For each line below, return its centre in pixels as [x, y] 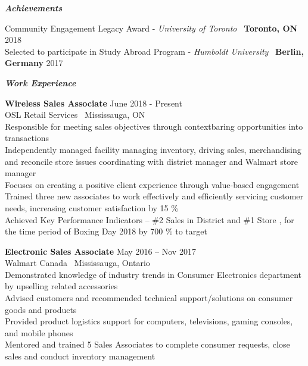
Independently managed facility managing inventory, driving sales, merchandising [153, 149]
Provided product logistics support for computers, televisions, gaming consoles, [149, 321]
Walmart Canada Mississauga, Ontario [77, 263]
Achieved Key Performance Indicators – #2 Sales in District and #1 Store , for [150, 219]
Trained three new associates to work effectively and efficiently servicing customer [154, 196]
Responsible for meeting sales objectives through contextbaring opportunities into [154, 126]
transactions [27, 138]
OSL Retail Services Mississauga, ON [75, 115]
